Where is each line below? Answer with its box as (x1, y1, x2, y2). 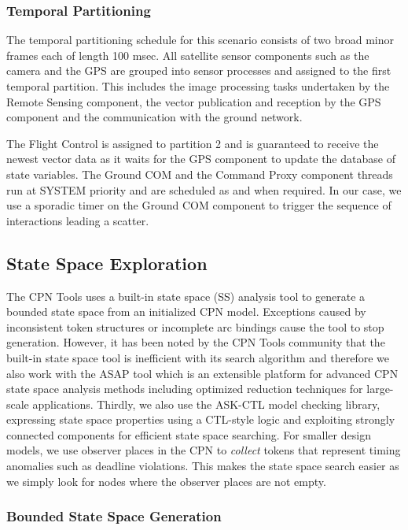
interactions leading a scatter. (6, 212, 149, 228)
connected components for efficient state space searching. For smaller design (6, 426, 371, 443)
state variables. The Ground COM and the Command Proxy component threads (6, 165, 393, 182)
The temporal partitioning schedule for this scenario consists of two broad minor (6, 32, 395, 48)
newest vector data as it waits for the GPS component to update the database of (6, 150, 395, 167)
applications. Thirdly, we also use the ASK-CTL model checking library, (32, 395, 380, 412)
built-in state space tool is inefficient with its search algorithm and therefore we (6, 349, 390, 365)
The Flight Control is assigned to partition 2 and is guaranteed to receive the (6, 135, 379, 151)
